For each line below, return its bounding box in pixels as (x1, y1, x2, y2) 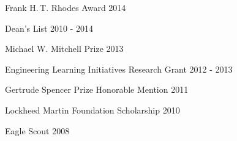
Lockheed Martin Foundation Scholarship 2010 (5, 103, 180, 116)
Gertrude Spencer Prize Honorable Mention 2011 (5, 83, 189, 96)
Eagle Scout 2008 (5, 124, 70, 137)
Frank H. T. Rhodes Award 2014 (5, 1, 126, 13)
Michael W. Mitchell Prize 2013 (5, 42, 124, 55)
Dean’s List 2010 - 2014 (5, 21, 94, 34)
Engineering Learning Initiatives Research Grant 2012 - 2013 (5, 62, 233, 75)
